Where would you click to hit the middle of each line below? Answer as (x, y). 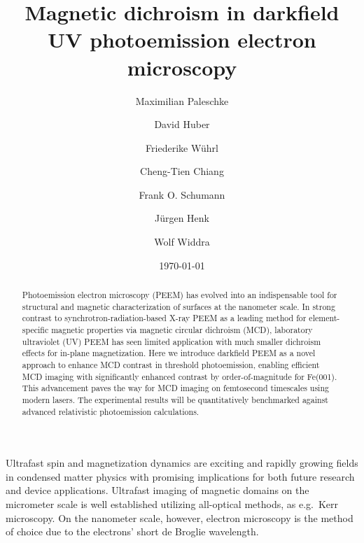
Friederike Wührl (182, 147)
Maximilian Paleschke (182, 100)
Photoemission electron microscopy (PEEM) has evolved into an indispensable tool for (180, 295)
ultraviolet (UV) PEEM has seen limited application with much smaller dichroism (171, 341)
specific (35, 330)
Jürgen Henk (182, 218)
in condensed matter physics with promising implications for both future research (180, 476)
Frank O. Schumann (182, 194)
